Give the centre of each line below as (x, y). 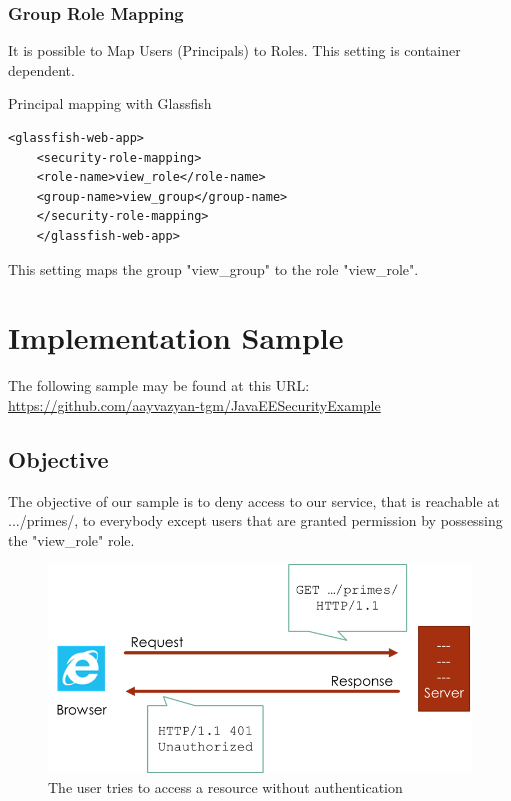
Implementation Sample (176, 337)
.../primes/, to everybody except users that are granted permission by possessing (255, 520)
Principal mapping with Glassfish (110, 103)
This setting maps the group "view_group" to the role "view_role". (213, 268)
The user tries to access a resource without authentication (225, 787)
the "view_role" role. (71, 539)
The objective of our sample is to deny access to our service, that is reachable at (254, 500)
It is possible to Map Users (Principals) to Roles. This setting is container (234, 50)
